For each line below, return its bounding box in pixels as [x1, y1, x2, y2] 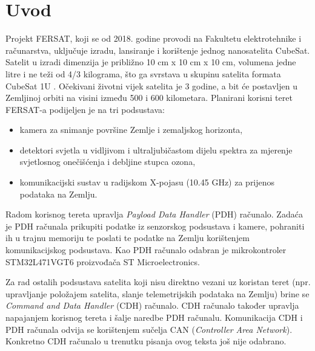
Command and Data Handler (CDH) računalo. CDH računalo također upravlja [5, 299, 299, 312]
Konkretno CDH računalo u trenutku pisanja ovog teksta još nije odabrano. [5, 335, 287, 347]
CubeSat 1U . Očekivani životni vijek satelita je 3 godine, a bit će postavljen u [5, 79, 297, 92]
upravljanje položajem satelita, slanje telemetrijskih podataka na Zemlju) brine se [5, 287, 310, 300]
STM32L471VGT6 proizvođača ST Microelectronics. [5, 255, 200, 268]
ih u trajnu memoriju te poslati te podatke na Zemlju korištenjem [5, 231, 250, 244]
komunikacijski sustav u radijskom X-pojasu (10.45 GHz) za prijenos [19, 176, 275, 188]
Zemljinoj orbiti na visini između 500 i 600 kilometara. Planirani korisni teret [5, 91, 293, 104]
